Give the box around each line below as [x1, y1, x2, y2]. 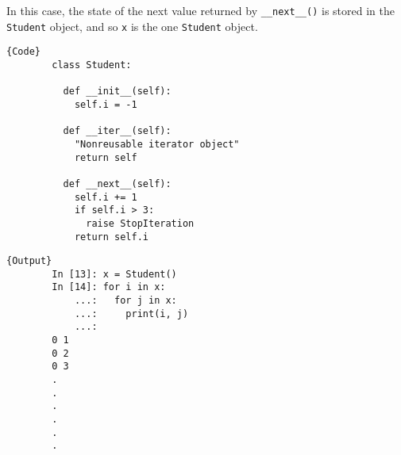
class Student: [52, 59, 132, 71]
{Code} [6, 46, 40, 58]
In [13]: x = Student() [52, 268, 177, 280]
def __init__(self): [63, 86, 172, 97]
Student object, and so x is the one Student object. [6, 17, 258, 34]
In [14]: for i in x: [52, 281, 166, 293]
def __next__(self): [63, 178, 172, 189]
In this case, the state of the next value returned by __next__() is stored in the [6, 2, 395, 18]
